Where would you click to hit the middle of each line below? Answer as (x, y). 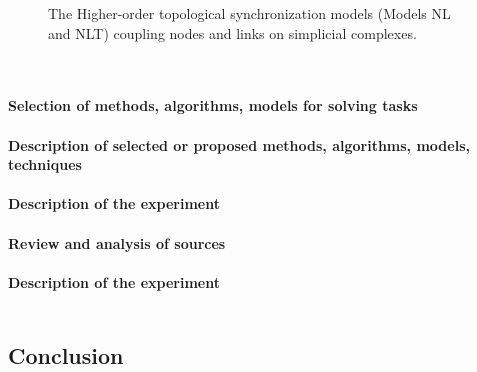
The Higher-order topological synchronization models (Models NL (249, 13)
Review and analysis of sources (117, 242)
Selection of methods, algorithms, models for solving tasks (213, 105)
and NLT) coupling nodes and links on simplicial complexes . (232, 32)
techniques (45, 164)
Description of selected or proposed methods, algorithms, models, (239, 144)
